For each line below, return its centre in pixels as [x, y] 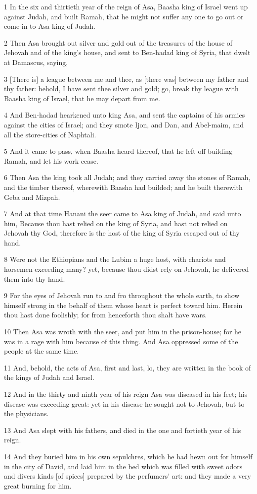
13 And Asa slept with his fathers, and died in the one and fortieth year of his [123, 430]
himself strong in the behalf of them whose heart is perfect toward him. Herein [123, 305]
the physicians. [26, 413]
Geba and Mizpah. [32, 197]
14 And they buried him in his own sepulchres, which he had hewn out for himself [128, 456]
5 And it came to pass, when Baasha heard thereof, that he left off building [118, 151]
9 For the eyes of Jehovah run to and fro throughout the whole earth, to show [122, 295]
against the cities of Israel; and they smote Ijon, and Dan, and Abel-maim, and [124, 124]
